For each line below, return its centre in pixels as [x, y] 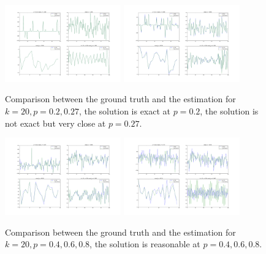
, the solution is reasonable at [145, 244]
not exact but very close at [55, 123]
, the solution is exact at [125, 111]
